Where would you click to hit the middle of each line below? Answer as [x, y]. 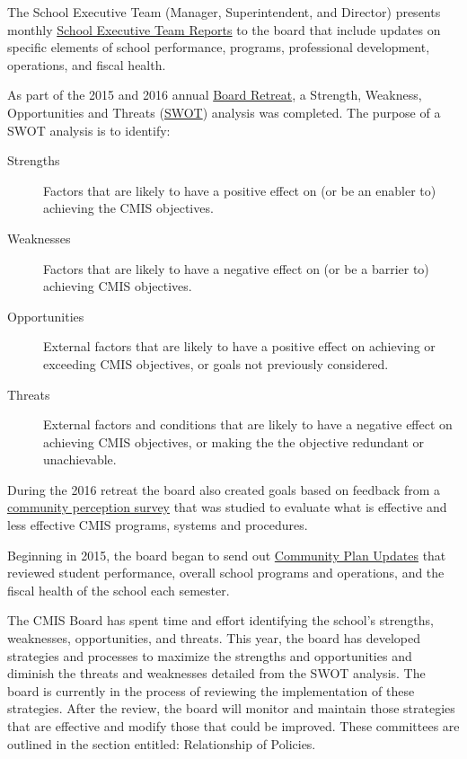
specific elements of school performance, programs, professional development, [219, 47]
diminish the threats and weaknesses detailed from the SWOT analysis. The [216, 673]
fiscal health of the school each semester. [119, 590]
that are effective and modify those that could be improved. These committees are [233, 726]
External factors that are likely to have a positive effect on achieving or [239, 346]
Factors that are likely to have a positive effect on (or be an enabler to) [240, 190]
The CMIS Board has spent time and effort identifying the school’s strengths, [220, 620]
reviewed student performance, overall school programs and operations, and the [226, 573]
